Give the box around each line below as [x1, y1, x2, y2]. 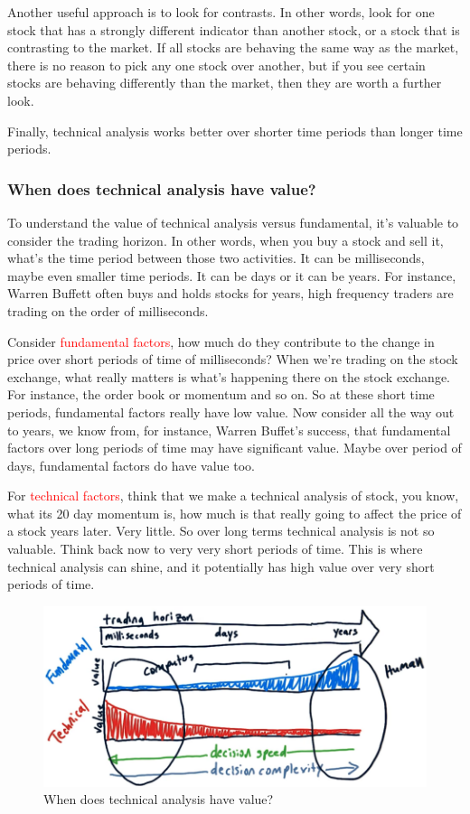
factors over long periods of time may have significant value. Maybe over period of [7, 438, 462, 457]
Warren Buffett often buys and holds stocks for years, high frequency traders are [7, 284, 454, 303]
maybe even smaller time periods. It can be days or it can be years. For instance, [7, 266, 456, 285]
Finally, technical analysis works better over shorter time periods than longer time [7, 121, 463, 140]
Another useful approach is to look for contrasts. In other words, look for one [7, 3, 435, 21]
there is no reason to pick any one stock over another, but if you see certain [7, 55, 426, 74]
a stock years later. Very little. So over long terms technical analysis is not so [7, 521, 435, 540]
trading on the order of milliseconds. [7, 301, 209, 320]
